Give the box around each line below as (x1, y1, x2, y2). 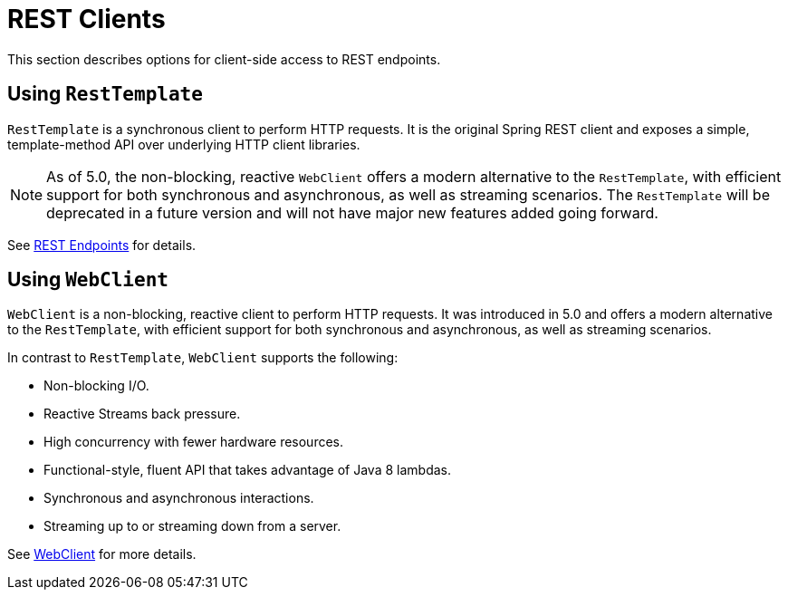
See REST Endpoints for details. (7, 236, 197, 253)
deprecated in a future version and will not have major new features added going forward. (46, 203, 658, 222)
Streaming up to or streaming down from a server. (43, 518, 341, 534)
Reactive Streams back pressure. (43, 406, 241, 422)
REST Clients (7, 4, 166, 34)
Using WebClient (7, 268, 168, 292)
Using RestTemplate (7, 82, 203, 106)
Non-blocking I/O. (43, 378, 149, 394)
